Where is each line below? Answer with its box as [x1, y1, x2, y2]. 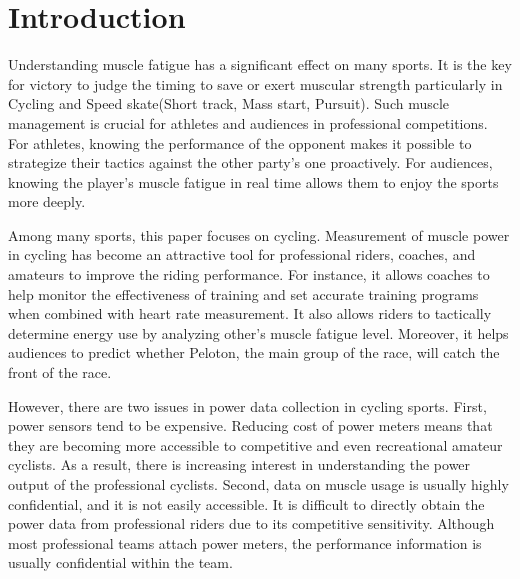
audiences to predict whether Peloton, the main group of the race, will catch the [8, 342, 500, 363]
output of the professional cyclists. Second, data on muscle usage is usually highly [8, 474, 509, 494]
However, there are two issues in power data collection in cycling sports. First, [8, 395, 487, 416]
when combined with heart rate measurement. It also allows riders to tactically [8, 303, 492, 324]
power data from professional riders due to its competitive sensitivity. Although [8, 513, 495, 534]
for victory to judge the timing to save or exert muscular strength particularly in [8, 73, 503, 94]
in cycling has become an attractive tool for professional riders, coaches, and [8, 244, 476, 265]
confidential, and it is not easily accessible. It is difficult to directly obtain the [8, 493, 485, 514]
